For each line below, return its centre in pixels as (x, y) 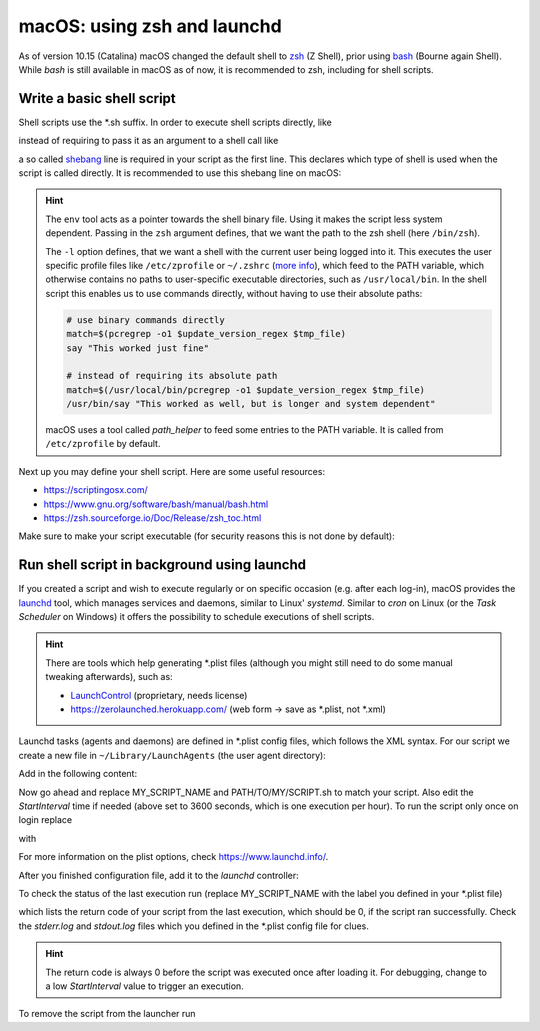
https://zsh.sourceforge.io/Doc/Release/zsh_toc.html (152, 518)
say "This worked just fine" (138, 348)
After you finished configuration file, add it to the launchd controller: (158, 875)
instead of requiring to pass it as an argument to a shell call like (148, 141)
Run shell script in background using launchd (162, 565)
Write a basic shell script (97, 98)
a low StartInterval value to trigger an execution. (144, 986)
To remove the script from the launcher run (107, 1014)
